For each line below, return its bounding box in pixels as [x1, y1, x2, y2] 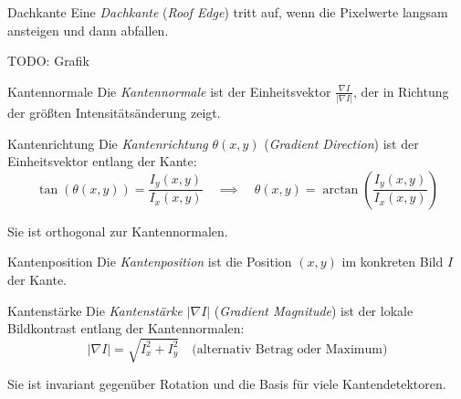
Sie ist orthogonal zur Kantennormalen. [7, 221, 228, 240]
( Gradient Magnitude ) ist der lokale [214, 300, 414, 320]
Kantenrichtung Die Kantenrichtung [7, 133, 208, 152]
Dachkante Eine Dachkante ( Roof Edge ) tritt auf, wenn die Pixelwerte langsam [7, 3, 448, 21]
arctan [322, 183, 359, 196]
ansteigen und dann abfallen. [7, 20, 169, 39]
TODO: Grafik [7, 51, 89, 70]
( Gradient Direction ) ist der [264, 133, 419, 152]
